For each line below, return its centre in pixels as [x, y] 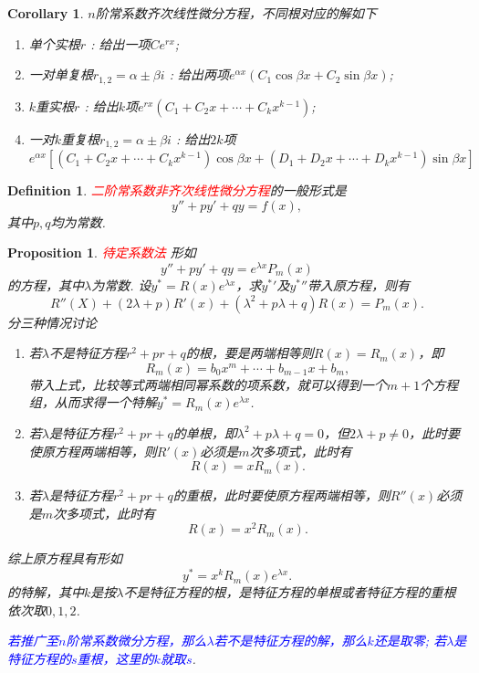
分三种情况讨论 [52, 322]
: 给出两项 [199, 74]
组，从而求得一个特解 [93, 402]
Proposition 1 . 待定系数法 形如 [102, 252]
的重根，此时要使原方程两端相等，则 [281, 495]
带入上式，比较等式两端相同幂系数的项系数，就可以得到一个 [208, 384]
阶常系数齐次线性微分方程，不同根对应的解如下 [236, 13]
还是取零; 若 [410, 641]
